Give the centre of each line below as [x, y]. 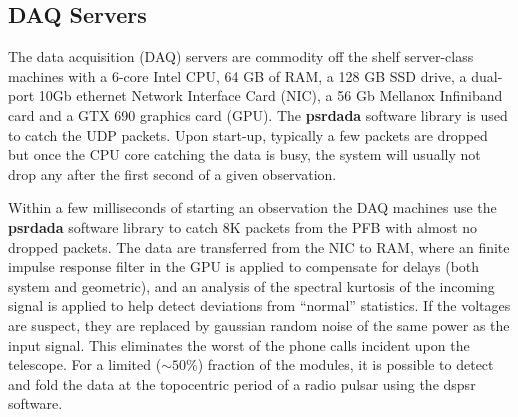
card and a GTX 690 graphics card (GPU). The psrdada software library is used [258, 114]
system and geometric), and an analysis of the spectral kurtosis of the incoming [251, 285]
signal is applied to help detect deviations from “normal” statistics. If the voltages [259, 305]
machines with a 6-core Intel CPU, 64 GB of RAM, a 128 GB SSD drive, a [237, 75]
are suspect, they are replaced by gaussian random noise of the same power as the [259, 324]
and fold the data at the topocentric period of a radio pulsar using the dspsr [242, 383]
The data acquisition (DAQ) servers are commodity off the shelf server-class [241, 56]
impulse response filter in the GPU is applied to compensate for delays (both [244, 266]
